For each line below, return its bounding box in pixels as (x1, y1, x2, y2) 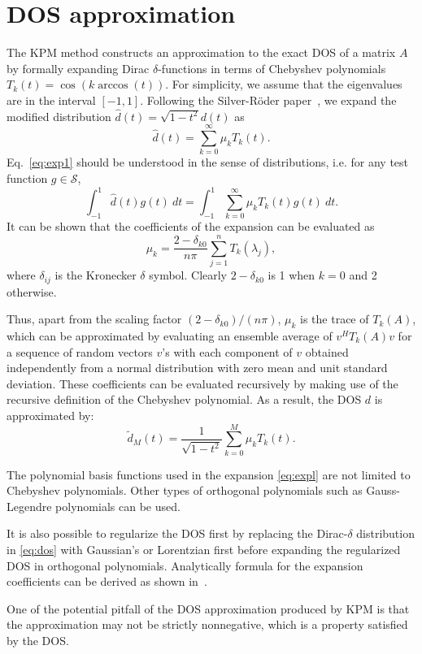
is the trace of (300, 310, 369, 327)
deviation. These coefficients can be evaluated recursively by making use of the (7, 375, 398, 392)
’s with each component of (162, 343, 293, 360)
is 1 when (268, 266, 315, 284)
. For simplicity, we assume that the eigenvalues (165, 76, 402, 93)
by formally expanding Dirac (7, 59, 150, 76)
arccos (98, 80, 128, 92)
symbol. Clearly (149, 266, 228, 284)
